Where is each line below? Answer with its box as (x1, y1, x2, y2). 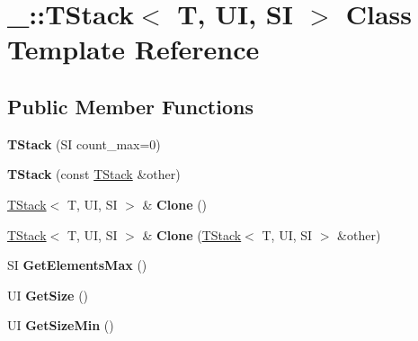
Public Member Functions (7, 92, 253, 120)
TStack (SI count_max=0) (7, 134, 161, 153)
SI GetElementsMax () (7, 256, 147, 274)
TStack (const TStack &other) (7, 165, 181, 184)
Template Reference (7, 31, 260, 67)
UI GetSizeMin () (7, 316, 114, 335)
